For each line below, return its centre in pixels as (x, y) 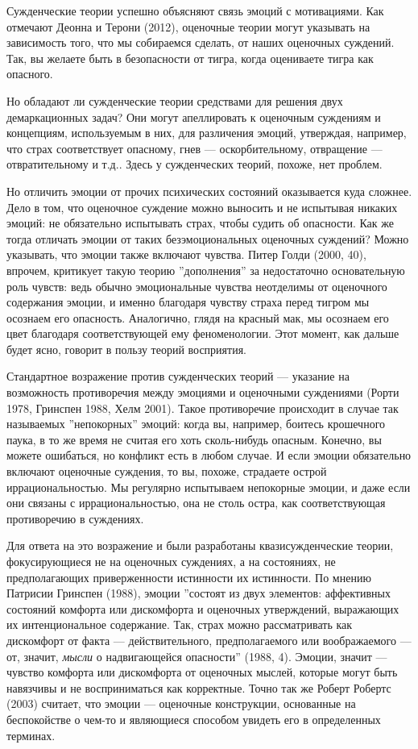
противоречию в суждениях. (75, 518)
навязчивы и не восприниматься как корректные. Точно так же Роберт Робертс (199, 687)
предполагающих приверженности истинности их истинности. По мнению (189, 577)
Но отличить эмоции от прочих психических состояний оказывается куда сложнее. (209, 191)
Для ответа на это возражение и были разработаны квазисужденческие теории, (200, 545)
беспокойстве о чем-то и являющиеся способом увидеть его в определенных (194, 719)
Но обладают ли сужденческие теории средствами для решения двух (175, 100)
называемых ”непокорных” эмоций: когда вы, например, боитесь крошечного (196, 424)
